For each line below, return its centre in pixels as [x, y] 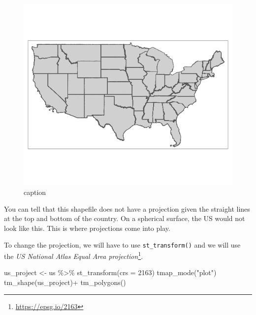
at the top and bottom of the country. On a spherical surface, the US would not [125, 218]
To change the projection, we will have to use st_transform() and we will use [122, 244]
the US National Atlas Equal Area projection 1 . [74, 255]
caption [35, 192]
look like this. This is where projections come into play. [87, 228]
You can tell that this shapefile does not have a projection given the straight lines [127, 208]
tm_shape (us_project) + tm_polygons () [65, 282]
